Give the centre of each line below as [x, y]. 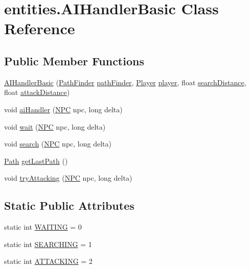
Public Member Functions [74, 60]
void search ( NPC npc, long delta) [58, 144]
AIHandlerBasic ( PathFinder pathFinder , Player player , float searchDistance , [125, 82]
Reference [40, 28]
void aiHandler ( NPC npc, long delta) [63, 109]
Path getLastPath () [36, 161]
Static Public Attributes [69, 205]
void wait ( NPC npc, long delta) [55, 126]
